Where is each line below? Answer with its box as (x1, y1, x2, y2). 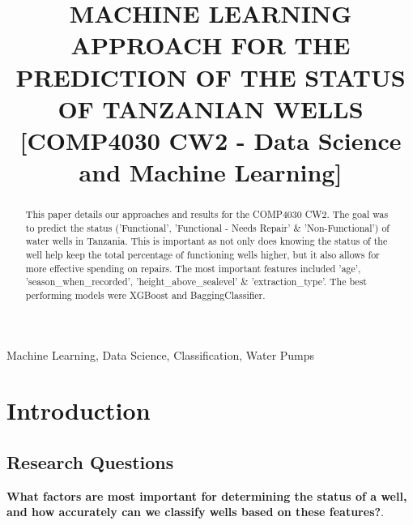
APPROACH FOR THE (70, 28, 351, 62)
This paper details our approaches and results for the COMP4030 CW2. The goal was (25, 207, 389, 221)
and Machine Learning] (79, 156, 343, 189)
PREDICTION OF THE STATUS (15, 60, 406, 93)
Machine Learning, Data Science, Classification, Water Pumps (6, 346, 315, 363)
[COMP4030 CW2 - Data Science (19, 123, 402, 156)
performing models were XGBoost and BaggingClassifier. (25, 288, 266, 302)
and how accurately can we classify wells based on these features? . (6, 503, 385, 520)
